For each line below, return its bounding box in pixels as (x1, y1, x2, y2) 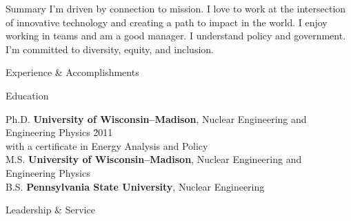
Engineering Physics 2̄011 (6, 125, 113, 140)
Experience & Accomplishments (6, 65, 139, 79)
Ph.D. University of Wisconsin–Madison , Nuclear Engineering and (6, 111, 307, 126)
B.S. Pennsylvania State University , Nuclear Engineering (6, 179, 265, 193)
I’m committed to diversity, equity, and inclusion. (6, 41, 214, 56)
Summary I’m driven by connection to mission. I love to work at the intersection (6, 1, 346, 15)
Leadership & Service (6, 202, 95, 217)
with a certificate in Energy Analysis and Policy (6, 138, 208, 153)
